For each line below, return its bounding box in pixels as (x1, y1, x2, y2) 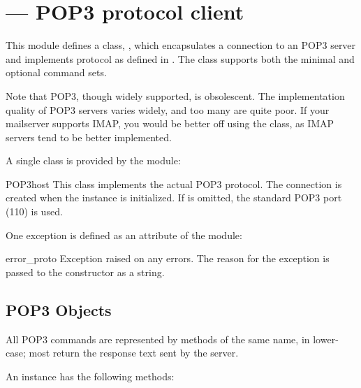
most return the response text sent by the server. (29, 345, 239, 360)
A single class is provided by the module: (6, 153, 181, 168)
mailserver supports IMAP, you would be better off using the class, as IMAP (6, 116, 334, 131)
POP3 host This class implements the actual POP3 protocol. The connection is (6, 176, 342, 191)
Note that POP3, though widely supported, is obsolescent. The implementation (6, 88, 345, 103)
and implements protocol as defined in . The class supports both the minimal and (6, 51, 355, 66)
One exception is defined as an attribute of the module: (6, 227, 242, 242)
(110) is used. (6, 204, 63, 219)
